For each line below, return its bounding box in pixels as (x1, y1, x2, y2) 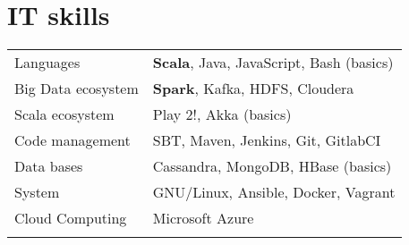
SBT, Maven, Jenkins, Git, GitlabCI (152, 130, 381, 151)
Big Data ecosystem (14, 78, 139, 99)
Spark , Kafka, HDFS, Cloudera (152, 78, 354, 99)
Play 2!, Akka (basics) (152, 104, 292, 125)
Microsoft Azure (152, 207, 254, 229)
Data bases (14, 156, 83, 177)
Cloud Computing (14, 207, 127, 229)
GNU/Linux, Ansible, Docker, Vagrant (152, 182, 396, 203)
